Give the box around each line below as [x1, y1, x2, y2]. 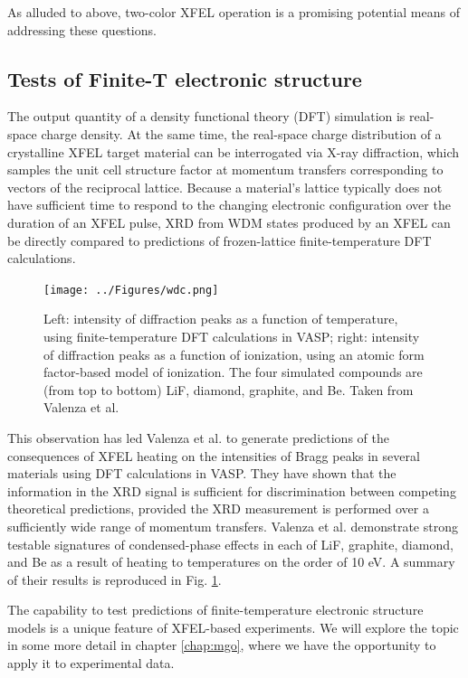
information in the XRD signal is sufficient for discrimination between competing [7, 481, 456, 500]
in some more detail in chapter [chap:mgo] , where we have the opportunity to [7, 636, 436, 654]
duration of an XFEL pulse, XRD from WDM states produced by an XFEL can [7, 212, 451, 231]
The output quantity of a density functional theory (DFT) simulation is [7, 107, 406, 126]
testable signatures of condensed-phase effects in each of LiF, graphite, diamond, [7, 534, 454, 553]
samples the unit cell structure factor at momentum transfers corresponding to [7, 160, 444, 179]
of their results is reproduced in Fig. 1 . [7, 570, 222, 589]
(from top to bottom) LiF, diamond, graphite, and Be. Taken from [43, 380, 414, 399]
